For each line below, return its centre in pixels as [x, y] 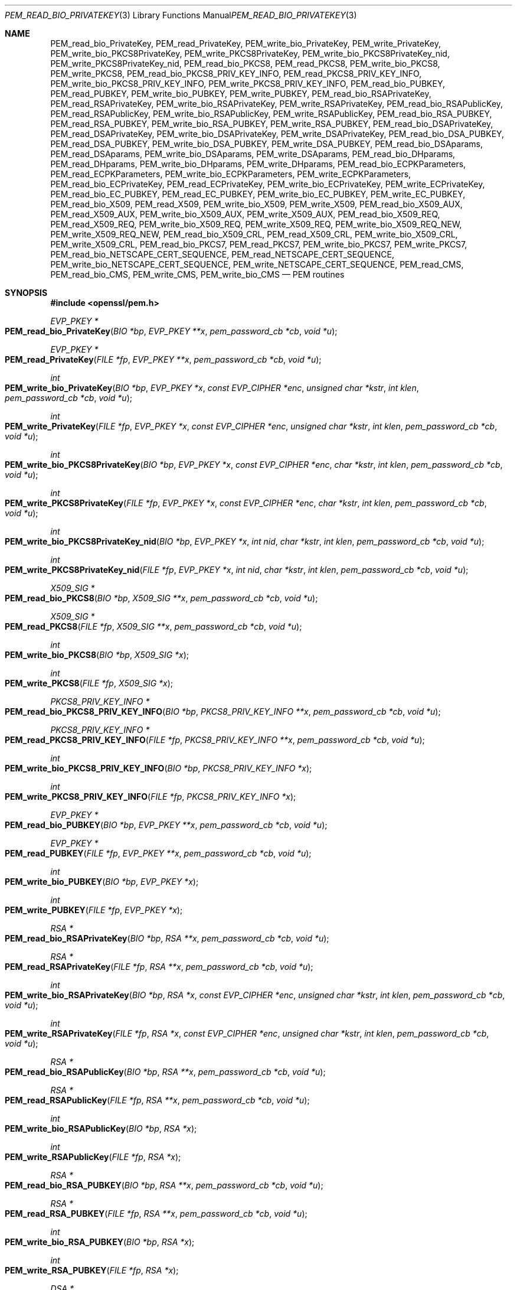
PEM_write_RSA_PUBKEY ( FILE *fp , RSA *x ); [92, 1270]
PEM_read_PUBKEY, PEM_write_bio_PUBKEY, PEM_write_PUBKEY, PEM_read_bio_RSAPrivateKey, [241, 94]
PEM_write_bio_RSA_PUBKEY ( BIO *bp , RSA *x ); [100, 1242]
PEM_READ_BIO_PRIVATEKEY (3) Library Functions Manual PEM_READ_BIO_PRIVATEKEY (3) [181, 15]
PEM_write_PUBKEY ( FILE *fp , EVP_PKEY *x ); [94, 910]
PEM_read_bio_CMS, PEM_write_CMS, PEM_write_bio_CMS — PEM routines [197, 274]
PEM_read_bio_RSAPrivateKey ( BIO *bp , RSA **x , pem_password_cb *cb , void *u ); [167, 938]
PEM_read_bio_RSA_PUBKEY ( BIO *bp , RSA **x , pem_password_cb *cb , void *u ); [164, 1185]
